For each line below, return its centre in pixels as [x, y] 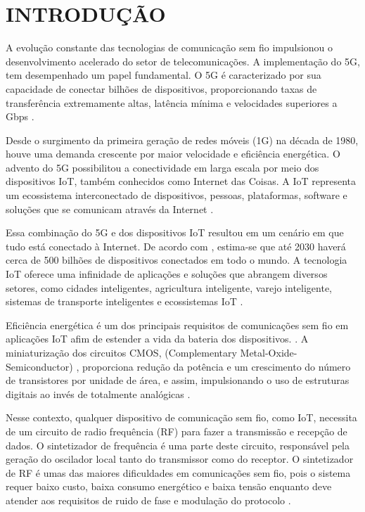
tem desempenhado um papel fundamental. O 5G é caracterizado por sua [164, 75]
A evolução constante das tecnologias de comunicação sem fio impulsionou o [169, 47]
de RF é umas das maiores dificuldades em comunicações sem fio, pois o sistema [178, 472]
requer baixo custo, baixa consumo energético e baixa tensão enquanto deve [169, 486]
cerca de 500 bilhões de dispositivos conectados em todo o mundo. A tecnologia [177, 260]
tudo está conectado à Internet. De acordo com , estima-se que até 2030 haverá [176, 246]
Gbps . [20, 116]
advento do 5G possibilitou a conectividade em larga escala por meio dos [162, 167]
